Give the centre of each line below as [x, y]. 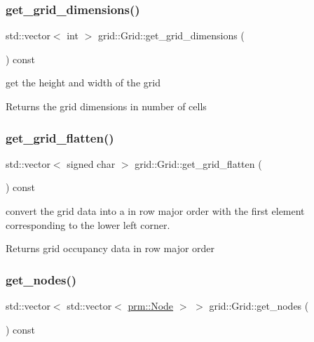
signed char [91, 163]
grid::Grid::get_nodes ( [259, 305]
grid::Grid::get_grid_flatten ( [198, 163]
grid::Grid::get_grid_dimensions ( [171, 35]
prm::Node [151, 305]
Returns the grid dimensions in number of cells [106, 106]
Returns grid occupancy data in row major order [110, 248]
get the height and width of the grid [83, 83]
